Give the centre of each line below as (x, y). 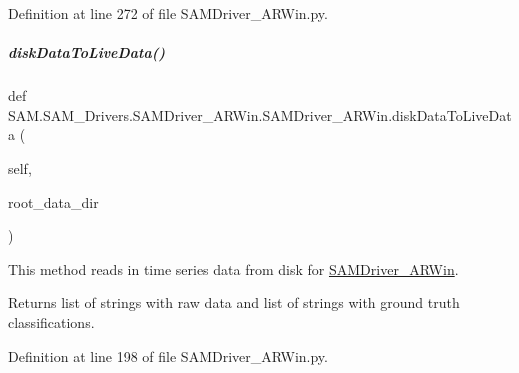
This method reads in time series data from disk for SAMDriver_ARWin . (233, 268)
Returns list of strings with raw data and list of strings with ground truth (234, 302)
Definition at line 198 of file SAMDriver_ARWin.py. (168, 355)
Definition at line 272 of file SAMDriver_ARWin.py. (168, 13)
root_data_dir (53, 201)
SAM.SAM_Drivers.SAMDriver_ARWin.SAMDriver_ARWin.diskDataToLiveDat (260, 114)
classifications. (51, 321)
